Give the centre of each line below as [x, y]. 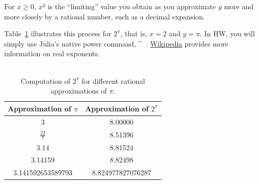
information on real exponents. [52, 53]
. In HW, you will [227, 33]
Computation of [45, 80]
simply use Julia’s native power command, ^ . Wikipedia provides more [116, 43]
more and [239, 6]
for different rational [113, 80]
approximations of [79, 91]
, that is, [134, 33]
